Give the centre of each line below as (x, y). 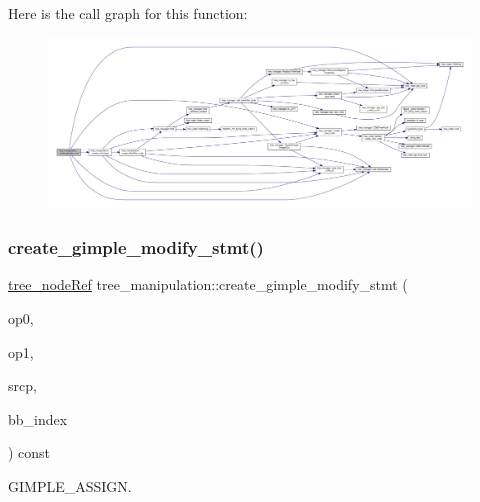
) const (29, 452)
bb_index (38, 418)
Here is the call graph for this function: (128, 13)
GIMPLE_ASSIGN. (70, 485)
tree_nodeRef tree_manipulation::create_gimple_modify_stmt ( (208, 284)
